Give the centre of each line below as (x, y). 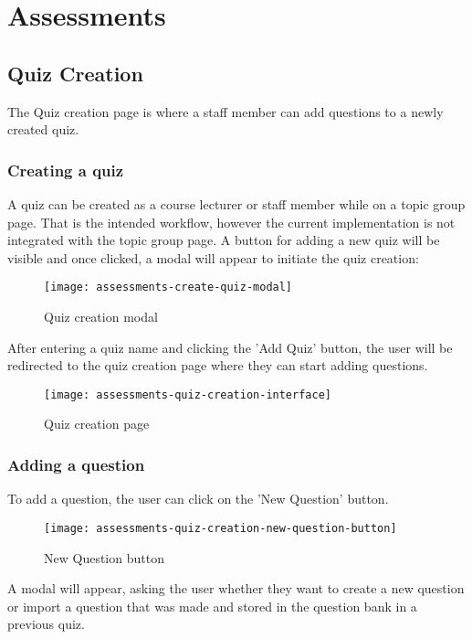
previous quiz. (46, 624)
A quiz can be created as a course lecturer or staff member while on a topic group (236, 203)
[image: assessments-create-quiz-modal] (168, 288)
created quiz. (43, 129)
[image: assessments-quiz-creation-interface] (188, 394)
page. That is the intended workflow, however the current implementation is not (231, 222)
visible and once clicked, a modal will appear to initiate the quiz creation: (213, 257)
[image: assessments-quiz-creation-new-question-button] (220, 528)
